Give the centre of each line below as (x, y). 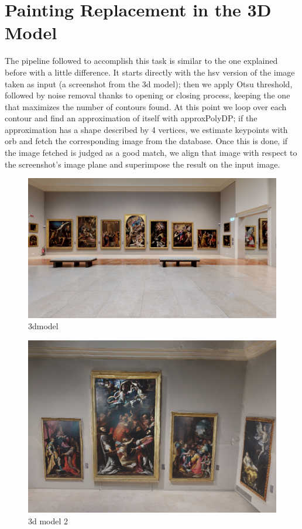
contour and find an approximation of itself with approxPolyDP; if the (131, 118)
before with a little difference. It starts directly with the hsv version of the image (150, 72)
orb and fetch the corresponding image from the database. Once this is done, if (146, 141)
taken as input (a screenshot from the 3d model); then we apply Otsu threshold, (149, 83)
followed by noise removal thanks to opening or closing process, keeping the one (147, 95)
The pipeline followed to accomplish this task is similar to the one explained (141, 61)
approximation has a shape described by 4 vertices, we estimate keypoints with (146, 129)
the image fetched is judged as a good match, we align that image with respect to (151, 153)
